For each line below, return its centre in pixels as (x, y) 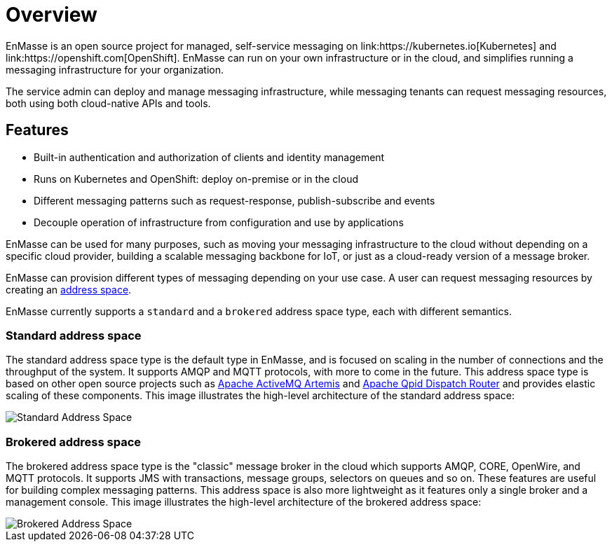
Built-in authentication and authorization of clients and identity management (209, 157)
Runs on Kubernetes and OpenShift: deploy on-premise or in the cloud (196, 179)
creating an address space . (69, 289)
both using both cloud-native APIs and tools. (108, 103)
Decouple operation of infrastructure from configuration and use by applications (219, 222)
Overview (52, 15)
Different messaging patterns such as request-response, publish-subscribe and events (234, 200)
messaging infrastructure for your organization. (115, 69)
